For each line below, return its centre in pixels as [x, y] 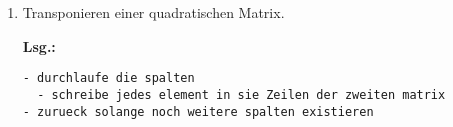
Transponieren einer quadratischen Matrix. [153, 12]
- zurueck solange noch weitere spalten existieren [198, 111]
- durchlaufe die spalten [108, 78]
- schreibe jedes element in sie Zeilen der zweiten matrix [241, 94]
